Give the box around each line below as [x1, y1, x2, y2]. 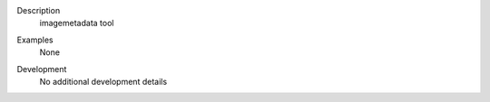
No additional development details [39, 76, 168, 87]
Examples [16, 34, 54, 45]
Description [16, 5, 61, 15]
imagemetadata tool [39, 18, 114, 29]
